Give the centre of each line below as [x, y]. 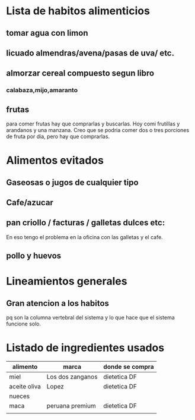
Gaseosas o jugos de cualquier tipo [72, 182]
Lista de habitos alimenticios [78, 11]
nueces [20, 396]
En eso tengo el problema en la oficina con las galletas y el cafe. [84, 237]
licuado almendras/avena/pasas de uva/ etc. [90, 53]
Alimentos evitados [55, 160]
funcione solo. [24, 324]
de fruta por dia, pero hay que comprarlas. [58, 137]
